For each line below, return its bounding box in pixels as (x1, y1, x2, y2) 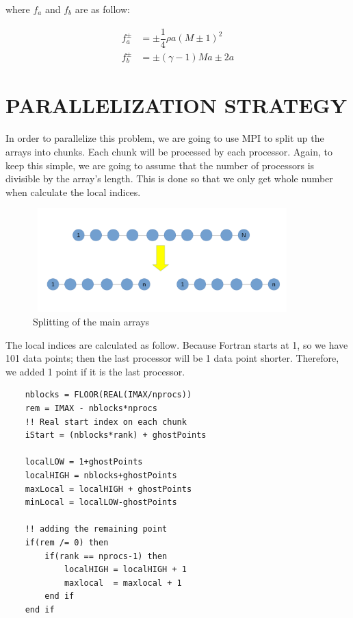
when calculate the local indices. (5, 184, 141, 199)
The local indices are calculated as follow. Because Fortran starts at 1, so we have (5, 337, 348, 351)
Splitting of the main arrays (33, 314, 150, 329)
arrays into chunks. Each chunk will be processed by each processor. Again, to (5, 144, 333, 158)
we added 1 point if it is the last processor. (5, 364, 185, 378)
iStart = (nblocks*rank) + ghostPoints (25, 430, 207, 441)
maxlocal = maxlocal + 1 (64, 578, 182, 588)
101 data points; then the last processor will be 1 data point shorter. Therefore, (5, 351, 339, 365)
